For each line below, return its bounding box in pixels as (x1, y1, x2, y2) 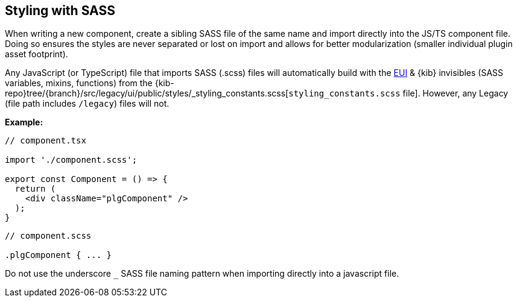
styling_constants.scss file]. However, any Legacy (288, 88, 509, 99)
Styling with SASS (5, 3, 115, 18)
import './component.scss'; (5, 155, 138, 165)
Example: (5, 117, 43, 128)
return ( (14, 184, 56, 194)
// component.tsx (5, 136, 86, 146)
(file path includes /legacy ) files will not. (5, 98, 170, 109)
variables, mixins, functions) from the (5, 78, 153, 89)
